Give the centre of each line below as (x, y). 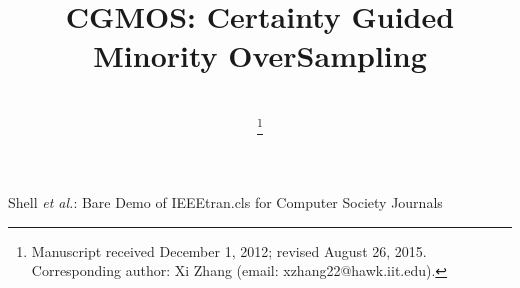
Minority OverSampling (260, 55)
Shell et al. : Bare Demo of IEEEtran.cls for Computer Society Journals (225, 202)
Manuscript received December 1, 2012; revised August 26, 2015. (229, 250)
